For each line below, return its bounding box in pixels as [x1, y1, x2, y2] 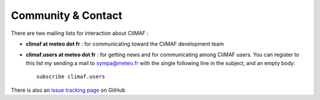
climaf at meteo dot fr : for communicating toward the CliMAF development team [25, 40, 225, 47]
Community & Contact [11, 9, 123, 22]
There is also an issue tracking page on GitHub [11, 86, 126, 93]
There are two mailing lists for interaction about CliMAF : [11, 30, 149, 37]
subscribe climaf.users [36, 73, 105, 80]
